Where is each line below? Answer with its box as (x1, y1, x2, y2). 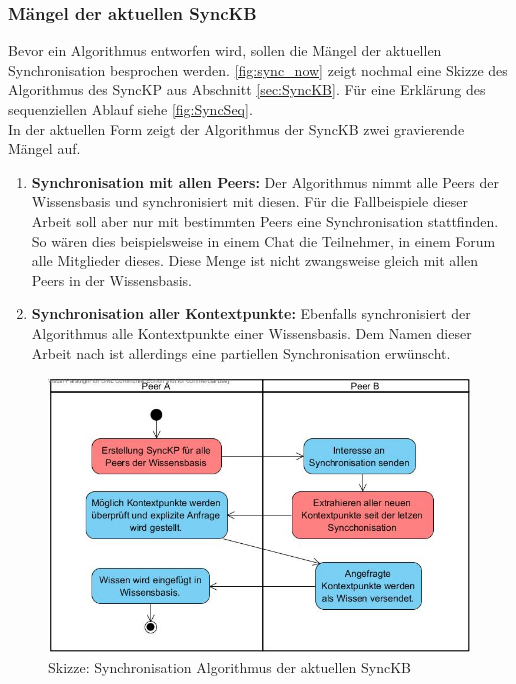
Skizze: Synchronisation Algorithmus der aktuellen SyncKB (48, 657, 411, 678)
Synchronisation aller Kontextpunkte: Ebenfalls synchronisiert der (31, 303, 471, 324)
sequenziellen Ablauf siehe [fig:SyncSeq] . (8, 99, 253, 119)
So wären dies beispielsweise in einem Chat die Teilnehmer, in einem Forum (31, 230, 496, 251)
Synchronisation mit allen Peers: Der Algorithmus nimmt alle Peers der (31, 171, 499, 192)
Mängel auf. (8, 138, 81, 159)
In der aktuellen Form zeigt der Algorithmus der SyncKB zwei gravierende (8, 118, 465, 139)
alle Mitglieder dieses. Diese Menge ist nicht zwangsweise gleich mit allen (31, 250, 479, 271)
